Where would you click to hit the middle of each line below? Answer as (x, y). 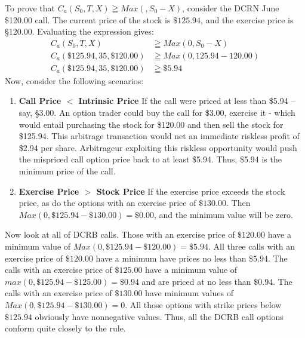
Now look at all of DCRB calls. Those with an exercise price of (120, 234)
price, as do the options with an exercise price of (107, 203)
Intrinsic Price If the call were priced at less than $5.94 (183, 101)
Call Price (40, 101)
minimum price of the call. (67, 171)
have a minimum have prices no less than (171, 258)
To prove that (30, 8)
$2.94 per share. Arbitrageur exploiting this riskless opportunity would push (158, 147)
